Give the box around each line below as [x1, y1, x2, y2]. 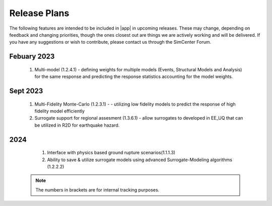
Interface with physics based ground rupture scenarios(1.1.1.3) [47, 150, 176, 156]
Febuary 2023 [9, 52, 55, 61]
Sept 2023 [9, 86, 43, 95]
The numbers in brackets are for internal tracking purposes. [35, 186, 160, 193]
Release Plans [9, 8, 70, 19]
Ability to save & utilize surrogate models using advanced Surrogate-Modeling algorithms [47, 156, 233, 163]
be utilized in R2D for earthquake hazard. [34, 122, 120, 128]
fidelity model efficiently [34, 108, 85, 114]
